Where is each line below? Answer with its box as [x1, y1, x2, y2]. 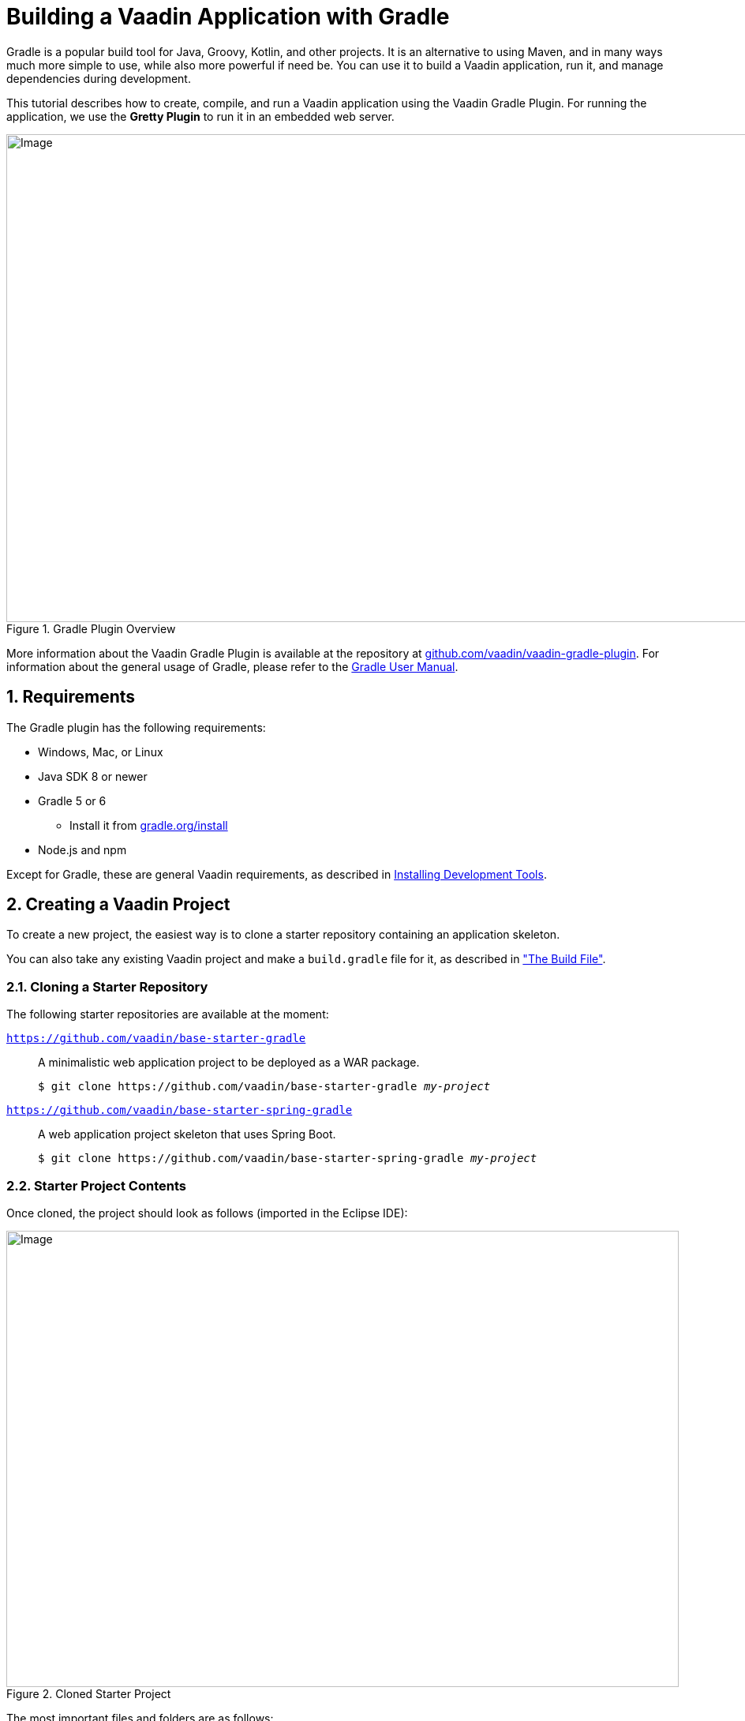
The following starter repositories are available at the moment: [6, 1007, 329, 1022]
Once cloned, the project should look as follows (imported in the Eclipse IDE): [6, 1205, 408, 1220]
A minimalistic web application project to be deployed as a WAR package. [38, 1055, 420, 1070]
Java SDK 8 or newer [38, 769, 148, 783]
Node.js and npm [38, 842, 127, 857]
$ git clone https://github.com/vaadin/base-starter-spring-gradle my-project [38, 1152, 537, 1165]
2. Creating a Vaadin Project [6, 894, 230, 915]
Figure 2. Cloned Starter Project [6, 1686, 171, 1700]
